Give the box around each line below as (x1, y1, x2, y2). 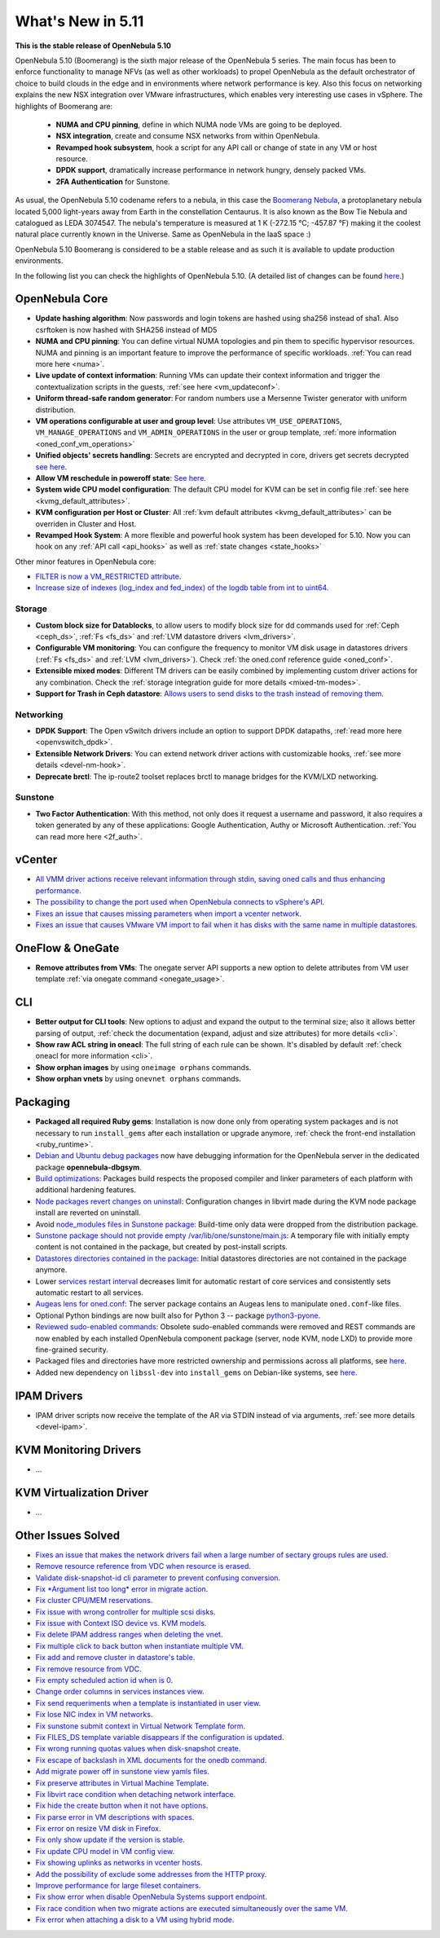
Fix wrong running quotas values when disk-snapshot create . (35, 1744, 241, 1754)
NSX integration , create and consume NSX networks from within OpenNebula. (55, 131, 320, 141)
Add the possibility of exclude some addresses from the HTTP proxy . (35, 1869, 267, 1879)
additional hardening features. (35, 1185, 137, 1195)
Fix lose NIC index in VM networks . (35, 1710, 153, 1720)
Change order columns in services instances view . (35, 1687, 205, 1697)
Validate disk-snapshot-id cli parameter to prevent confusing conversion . (35, 1573, 281, 1583)
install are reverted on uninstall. (35, 1208, 142, 1218)
